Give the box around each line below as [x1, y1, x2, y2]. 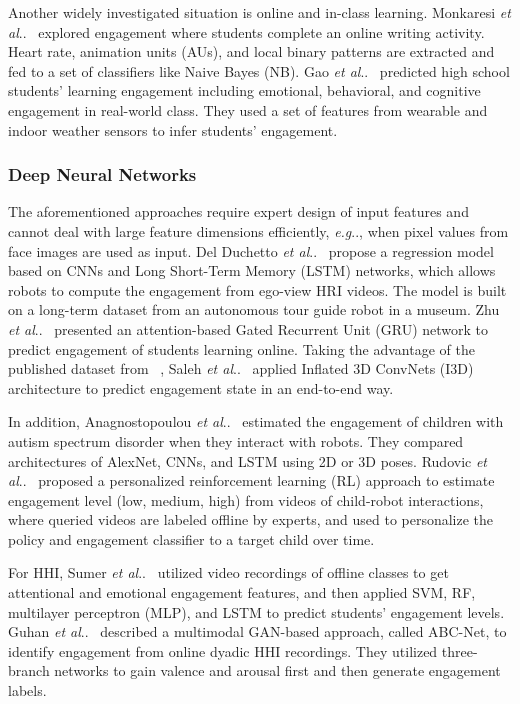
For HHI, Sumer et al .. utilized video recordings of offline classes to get [8, 562, 449, 583]
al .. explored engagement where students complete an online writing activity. [8, 21, 485, 42]
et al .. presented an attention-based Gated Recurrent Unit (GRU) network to [8, 318, 489, 339]
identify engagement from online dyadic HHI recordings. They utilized [8, 640, 438, 661]
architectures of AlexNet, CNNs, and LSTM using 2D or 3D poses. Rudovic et [8, 450, 488, 471]
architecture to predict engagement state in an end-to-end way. [8, 377, 394, 398]
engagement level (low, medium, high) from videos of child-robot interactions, [8, 489, 484, 510]
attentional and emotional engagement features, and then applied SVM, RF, [8, 582, 476, 603]
